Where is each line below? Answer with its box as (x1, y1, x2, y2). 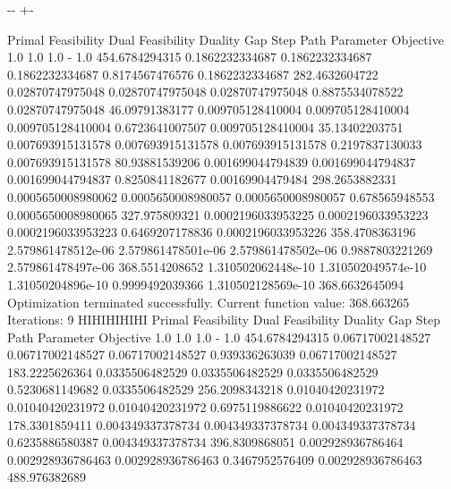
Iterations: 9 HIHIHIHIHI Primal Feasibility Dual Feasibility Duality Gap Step (7, 310, 441, 329)
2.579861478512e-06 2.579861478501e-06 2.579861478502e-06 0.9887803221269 (7, 240, 433, 258)
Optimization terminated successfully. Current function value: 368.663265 (7, 292, 410, 311)
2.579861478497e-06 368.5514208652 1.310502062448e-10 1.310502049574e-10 (7, 257, 427, 276)
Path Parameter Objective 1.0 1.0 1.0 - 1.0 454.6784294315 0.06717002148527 (7, 327, 431, 346)
